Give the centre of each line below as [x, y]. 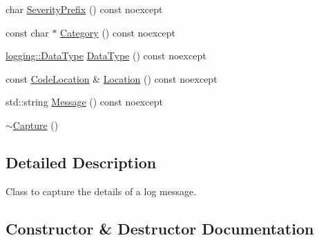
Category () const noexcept [118, 32]
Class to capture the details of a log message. [101, 191]
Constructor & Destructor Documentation [160, 228]
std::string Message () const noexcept [84, 102]
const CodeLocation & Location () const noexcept [112, 78]
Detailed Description [81, 162]
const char [27, 32]
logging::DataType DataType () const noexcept [106, 56]
